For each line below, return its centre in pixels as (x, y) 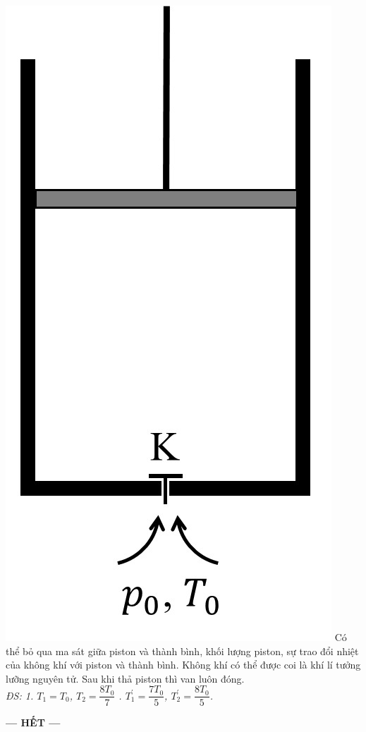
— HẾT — (33, 722)
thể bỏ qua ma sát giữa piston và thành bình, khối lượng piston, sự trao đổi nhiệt (182, 651)
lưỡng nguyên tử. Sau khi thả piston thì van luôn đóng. (125, 678)
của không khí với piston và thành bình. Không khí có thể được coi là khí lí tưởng (183, 665)
